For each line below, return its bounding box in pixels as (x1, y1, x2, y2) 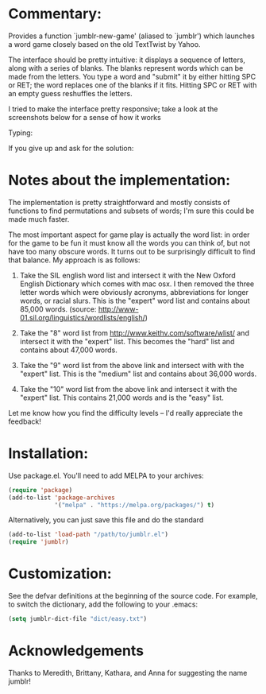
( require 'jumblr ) (8, 538, 69, 546)
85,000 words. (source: (19, 304, 97, 314)
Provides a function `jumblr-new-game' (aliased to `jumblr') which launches (8, 31, 256, 41)
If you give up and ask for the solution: (8, 143, 134, 153)
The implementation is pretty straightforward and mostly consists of (8, 197, 230, 207)
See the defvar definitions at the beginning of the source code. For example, (8, 591, 258, 601)
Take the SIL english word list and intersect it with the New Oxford (19, 270, 236, 280)
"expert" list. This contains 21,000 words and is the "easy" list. (19, 393, 224, 402)
